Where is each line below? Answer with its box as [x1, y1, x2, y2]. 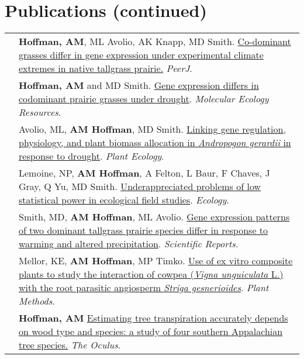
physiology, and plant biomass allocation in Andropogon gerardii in [19, 136, 291, 150]
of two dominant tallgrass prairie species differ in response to [19, 223, 268, 237]
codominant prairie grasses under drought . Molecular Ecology [19, 92, 269, 106]
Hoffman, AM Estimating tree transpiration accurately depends [19, 311, 288, 325]
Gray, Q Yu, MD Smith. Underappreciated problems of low [19, 179, 261, 194]
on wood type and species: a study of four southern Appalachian [19, 325, 283, 339]
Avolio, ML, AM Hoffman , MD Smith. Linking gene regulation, [19, 122, 286, 136]
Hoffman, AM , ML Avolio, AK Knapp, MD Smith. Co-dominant [19, 34, 291, 49]
